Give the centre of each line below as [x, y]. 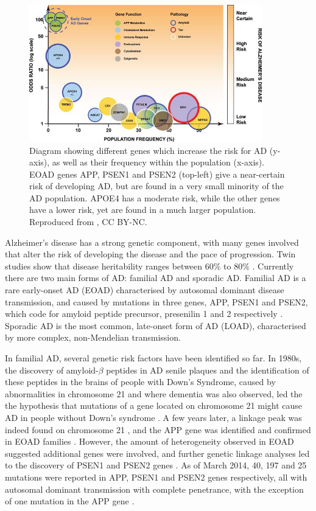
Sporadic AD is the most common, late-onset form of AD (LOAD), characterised [156, 325]
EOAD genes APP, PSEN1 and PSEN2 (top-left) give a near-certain [157, 174]
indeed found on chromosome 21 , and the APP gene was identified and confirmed [158, 429]
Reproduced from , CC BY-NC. [88, 222]
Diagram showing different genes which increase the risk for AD [148, 150]
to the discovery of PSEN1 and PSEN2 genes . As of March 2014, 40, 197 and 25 [156, 465]
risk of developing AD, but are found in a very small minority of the [156, 186]
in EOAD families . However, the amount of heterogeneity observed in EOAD [149, 441]
